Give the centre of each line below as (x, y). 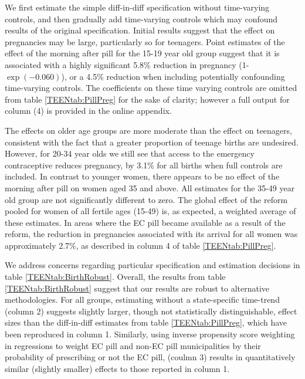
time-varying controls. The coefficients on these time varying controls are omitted (151, 88)
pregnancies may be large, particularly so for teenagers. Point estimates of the (145, 41)
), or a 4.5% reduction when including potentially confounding (173, 76)
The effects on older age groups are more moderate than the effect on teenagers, (148, 130)
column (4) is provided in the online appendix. (88, 111)
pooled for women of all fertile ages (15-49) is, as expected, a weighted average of (150, 211)
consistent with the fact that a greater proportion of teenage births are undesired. (152, 142)
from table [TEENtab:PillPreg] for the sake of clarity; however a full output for (147, 99)
